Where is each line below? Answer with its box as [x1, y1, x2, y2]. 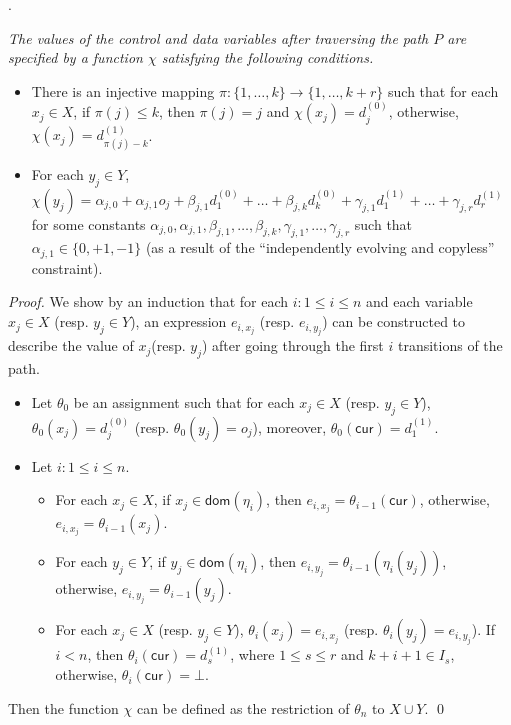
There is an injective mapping [31, 80, 215, 101]
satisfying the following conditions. [161, 47, 374, 68]
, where [230, 644, 275, 665]
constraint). [31, 257, 103, 278]
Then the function [8, 697, 119, 718]
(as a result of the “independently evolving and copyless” [145, 237, 495, 258]
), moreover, [252, 416, 327, 437]
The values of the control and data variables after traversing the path [8, 27, 429, 48]
